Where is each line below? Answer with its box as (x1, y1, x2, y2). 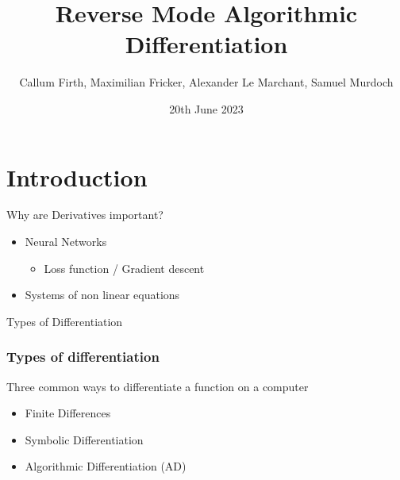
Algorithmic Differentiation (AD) (25, 458, 187, 474)
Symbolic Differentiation (25, 431, 144, 447)
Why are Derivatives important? (6, 206, 163, 223)
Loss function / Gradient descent (44, 259, 205, 276)
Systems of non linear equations (25, 286, 180, 303)
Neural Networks (25, 233, 107, 250)
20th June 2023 (169, 100, 244, 117)
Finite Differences (25, 405, 111, 421)
